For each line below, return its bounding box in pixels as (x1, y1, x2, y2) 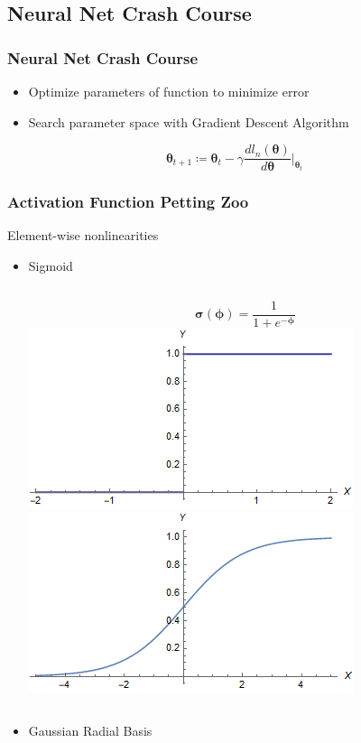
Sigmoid (28, 256, 73, 275)
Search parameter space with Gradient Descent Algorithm (28, 112, 349, 131)
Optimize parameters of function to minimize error (28, 82, 310, 100)
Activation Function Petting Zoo (7, 190, 249, 213)
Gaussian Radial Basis (28, 720, 153, 739)
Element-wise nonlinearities (7, 226, 159, 245)
